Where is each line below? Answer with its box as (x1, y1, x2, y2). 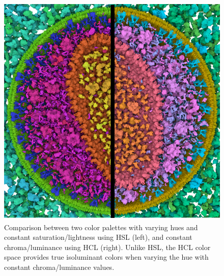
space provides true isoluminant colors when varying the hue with (4, 252, 209, 262)
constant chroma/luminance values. (4, 261, 115, 272)
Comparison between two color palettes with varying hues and (4, 222, 198, 232)
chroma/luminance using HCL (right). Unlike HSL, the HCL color (4, 241, 211, 252)
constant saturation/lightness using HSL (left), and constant (4, 232, 192, 242)
